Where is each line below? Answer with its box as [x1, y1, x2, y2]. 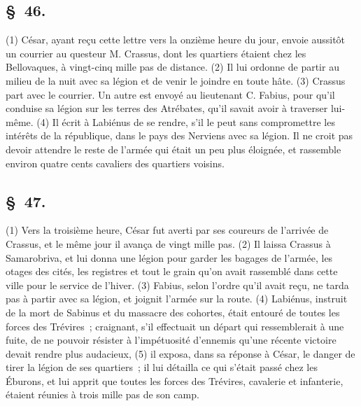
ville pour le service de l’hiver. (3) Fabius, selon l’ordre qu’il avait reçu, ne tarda [6, 277, 349, 292]
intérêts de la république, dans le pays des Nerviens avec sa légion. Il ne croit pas [6, 128, 353, 143]
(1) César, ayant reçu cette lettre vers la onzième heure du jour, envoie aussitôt [6, 32, 346, 47]
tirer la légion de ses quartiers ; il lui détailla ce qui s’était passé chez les [6, 360, 318, 374]
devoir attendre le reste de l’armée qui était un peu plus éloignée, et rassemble [6, 141, 341, 156]
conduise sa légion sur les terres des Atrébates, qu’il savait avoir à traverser [6, 101, 328, 115]
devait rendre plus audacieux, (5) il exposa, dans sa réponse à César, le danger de [6, 346, 355, 360]
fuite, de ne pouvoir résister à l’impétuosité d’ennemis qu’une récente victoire [6, 332, 337, 347]
